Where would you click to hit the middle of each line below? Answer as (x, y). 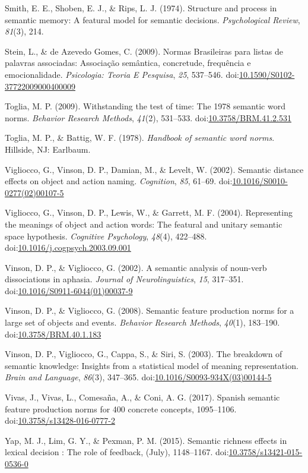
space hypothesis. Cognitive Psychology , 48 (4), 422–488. (106, 236)
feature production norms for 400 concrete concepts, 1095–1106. (121, 409)
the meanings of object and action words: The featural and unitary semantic (144, 224)
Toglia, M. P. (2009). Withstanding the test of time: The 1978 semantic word (145, 106)
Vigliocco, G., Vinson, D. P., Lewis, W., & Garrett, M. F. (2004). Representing (149, 212)
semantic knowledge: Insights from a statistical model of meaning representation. (152, 365)
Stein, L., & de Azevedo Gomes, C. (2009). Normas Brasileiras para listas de (144, 51)
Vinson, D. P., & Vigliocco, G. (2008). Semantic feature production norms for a (150, 310)
